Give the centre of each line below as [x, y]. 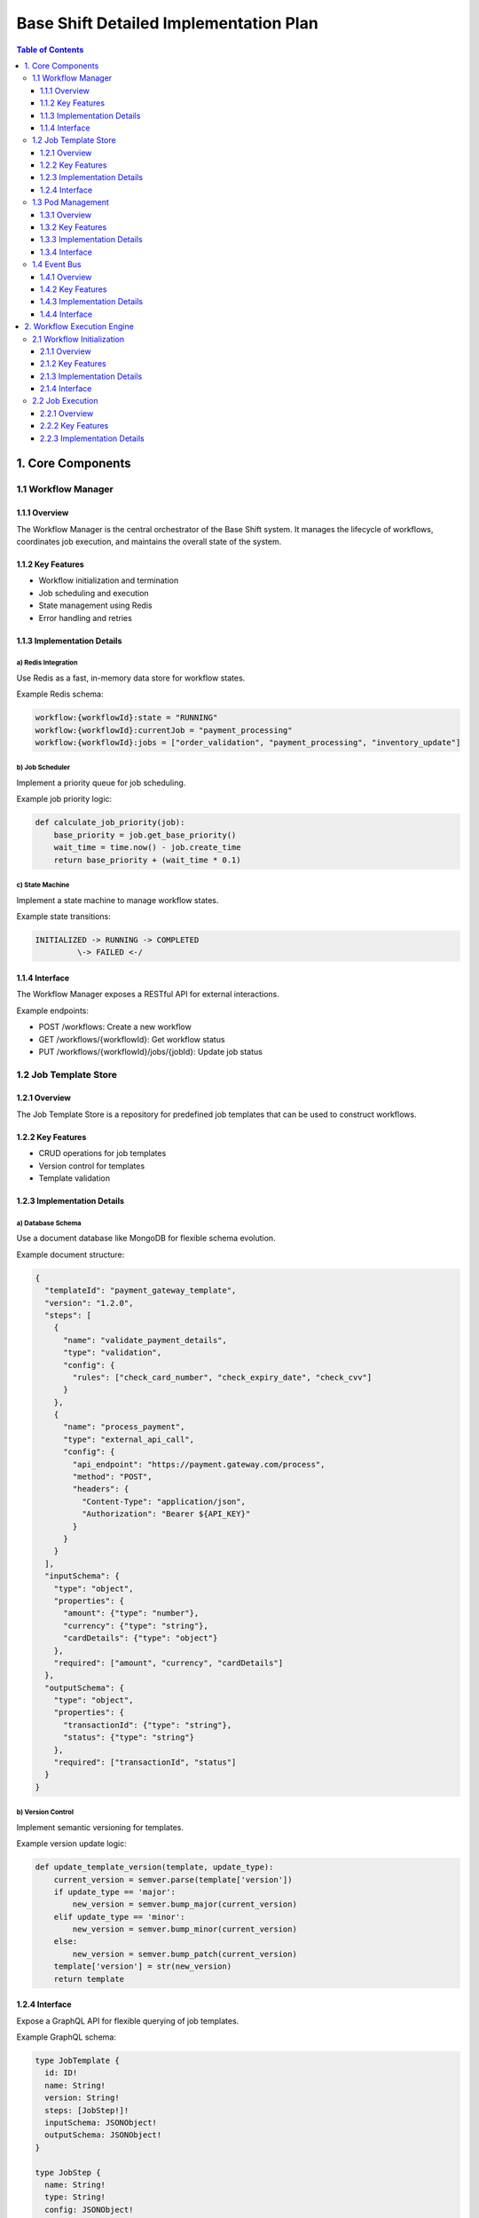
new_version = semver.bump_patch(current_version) [185, 1954]
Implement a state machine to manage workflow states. [118, 900]
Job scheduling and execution [94, 593]
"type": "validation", [113, 1353]
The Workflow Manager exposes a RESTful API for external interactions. [148, 995]
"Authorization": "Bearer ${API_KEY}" [166, 1514]
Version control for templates [92, 1166]
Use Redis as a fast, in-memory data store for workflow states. [131, 678]
